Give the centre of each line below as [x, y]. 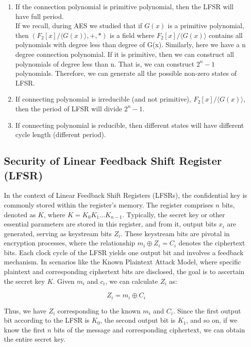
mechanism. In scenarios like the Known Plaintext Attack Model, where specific [123, 262]
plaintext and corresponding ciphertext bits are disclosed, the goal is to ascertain [124, 271]
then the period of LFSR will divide [69, 108]
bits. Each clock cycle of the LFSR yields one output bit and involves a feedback [124, 252]
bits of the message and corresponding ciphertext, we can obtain [149, 329]
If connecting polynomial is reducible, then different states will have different [130, 125]
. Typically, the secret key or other [174, 214]
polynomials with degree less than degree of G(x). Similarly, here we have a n [130, 44]
